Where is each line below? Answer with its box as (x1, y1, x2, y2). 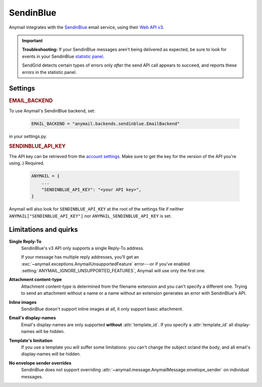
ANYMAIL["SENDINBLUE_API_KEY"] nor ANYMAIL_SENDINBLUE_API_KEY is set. (9, 213, 172, 219)
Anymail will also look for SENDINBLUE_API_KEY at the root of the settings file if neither (9, 206, 184, 212)
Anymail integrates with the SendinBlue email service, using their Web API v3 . (9, 24, 164, 30)
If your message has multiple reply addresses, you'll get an (21, 254, 139, 260)
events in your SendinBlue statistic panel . (22, 53, 104, 59)
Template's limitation (9, 337, 53, 343)
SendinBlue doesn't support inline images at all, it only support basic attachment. (21, 306, 183, 312)
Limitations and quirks (9, 226, 78, 234)
